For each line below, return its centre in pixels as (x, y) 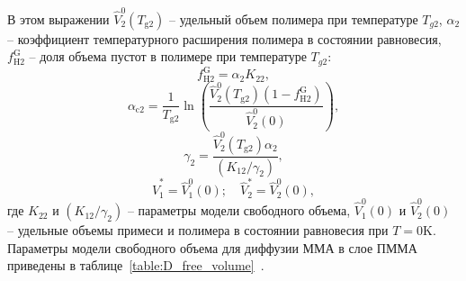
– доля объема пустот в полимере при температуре (168, 56)
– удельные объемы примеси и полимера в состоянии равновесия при (198, 230)
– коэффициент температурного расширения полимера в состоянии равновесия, (224, 38)
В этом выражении (58, 18)
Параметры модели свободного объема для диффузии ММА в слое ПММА (212, 247)
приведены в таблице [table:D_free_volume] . (136, 265)
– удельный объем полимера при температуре (294, 18)
